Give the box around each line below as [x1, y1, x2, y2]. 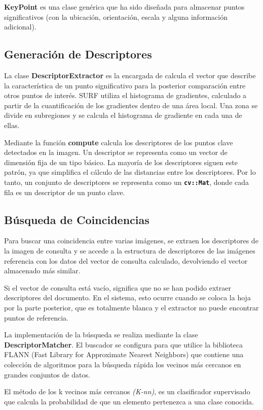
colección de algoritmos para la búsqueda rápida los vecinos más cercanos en [4, 359, 241, 369]
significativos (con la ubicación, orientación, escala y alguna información [4, 11, 228, 22]
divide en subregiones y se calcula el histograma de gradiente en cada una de [4, 110, 242, 120]
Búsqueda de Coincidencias [4, 211, 149, 227]
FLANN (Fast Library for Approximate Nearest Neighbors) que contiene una [4, 349, 244, 360]
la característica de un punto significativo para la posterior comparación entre [4, 80, 246, 90]
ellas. [4, 119, 20, 130]
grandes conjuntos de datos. [4, 369, 90, 380]
